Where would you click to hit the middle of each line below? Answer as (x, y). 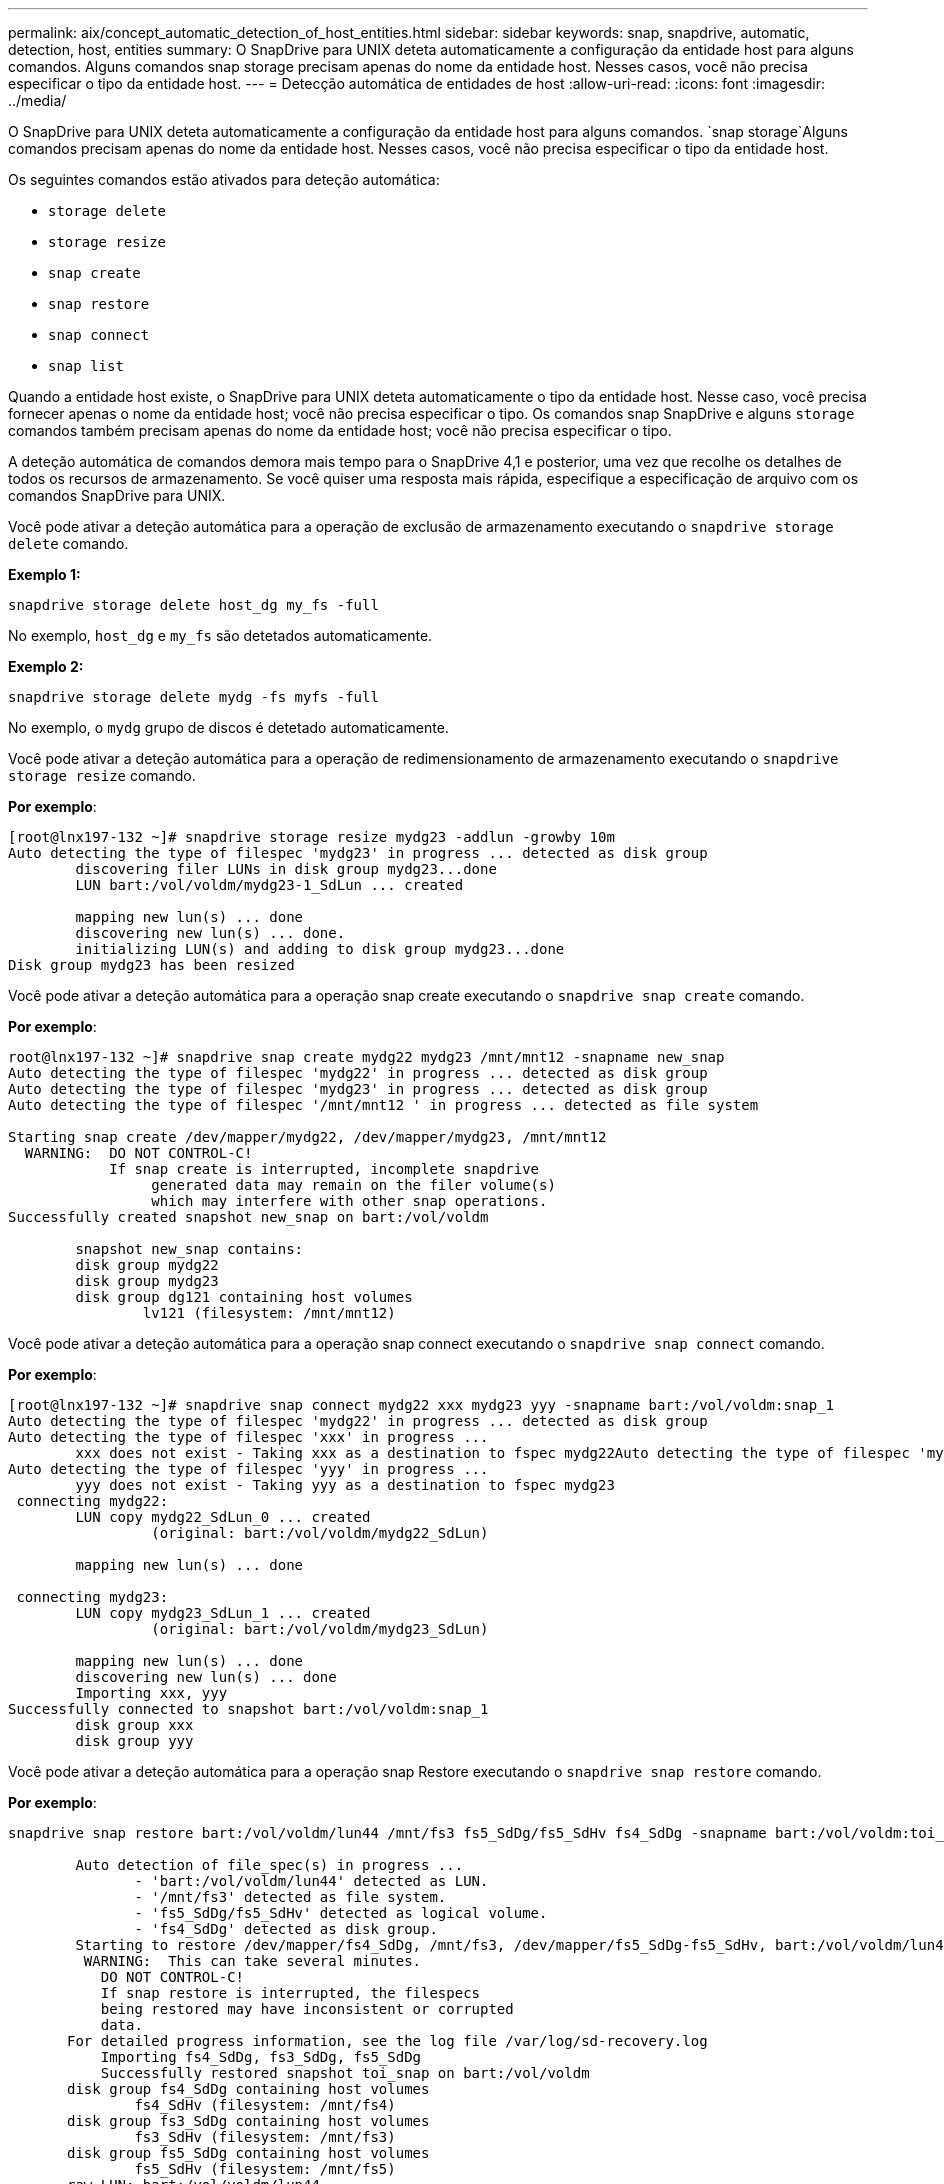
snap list (86, 366)
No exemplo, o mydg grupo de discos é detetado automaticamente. (228, 727)
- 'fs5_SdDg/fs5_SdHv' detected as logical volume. (341, 1913)
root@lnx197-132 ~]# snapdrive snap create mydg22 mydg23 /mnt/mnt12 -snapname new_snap (366, 1057)
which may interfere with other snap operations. (349, 1201)
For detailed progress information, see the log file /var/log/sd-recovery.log (387, 2041)
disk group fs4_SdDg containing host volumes (248, 2089)
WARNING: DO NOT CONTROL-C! (138, 1153)
